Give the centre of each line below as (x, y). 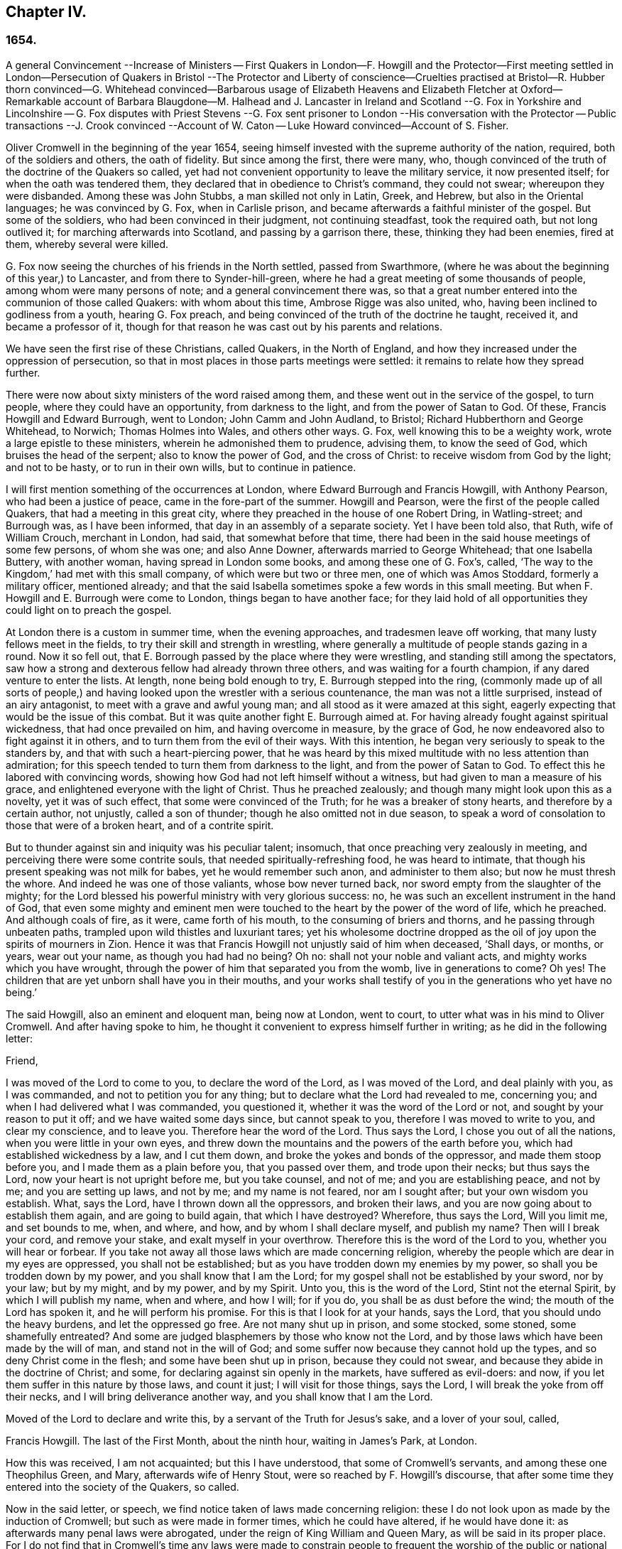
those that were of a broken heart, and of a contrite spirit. (140, 825)
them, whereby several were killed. (87, 244)
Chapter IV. (47, 12)
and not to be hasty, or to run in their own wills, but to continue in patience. (181, 467)
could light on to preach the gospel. (89, 610)
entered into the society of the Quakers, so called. (122, 1486)
